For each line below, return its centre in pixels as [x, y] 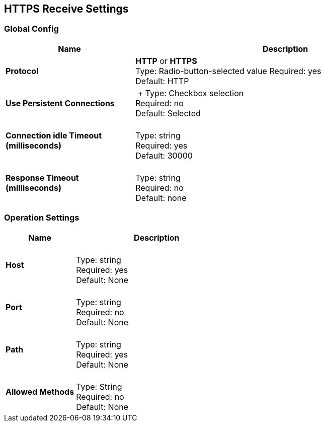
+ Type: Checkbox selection [191, 93]
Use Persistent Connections [60, 103]
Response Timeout [42, 177]
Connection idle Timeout [54, 135]
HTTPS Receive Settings [66, 9]
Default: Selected [168, 113]
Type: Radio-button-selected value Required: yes [228, 71]
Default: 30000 [164, 155]
